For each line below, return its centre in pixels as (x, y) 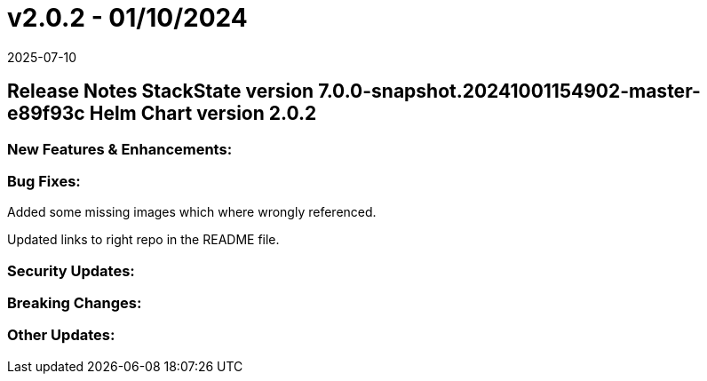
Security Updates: (71, 270)
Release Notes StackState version (161, 91)
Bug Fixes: (44, 181)
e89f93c (46, 114)
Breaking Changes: (75, 303)
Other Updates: (61, 335)
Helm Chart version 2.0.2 (203, 114)
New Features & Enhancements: (120, 149)
